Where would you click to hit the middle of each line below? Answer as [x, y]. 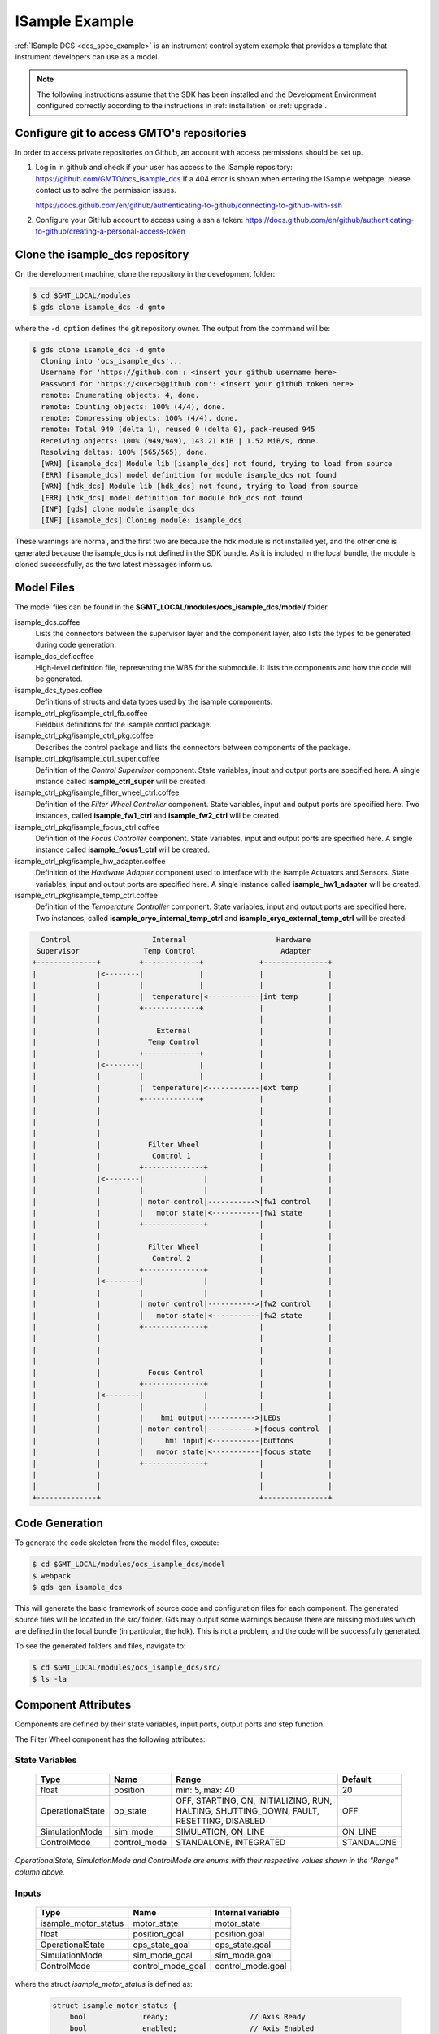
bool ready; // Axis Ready [187, 2017]
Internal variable [247, 1912]
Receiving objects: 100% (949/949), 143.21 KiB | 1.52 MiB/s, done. [180, 441]
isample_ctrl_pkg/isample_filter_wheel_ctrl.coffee [97, 792]
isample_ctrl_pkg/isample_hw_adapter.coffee [90, 861]
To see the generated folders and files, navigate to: [100, 1646]
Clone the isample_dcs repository [102, 255]
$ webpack [52, 1576]
